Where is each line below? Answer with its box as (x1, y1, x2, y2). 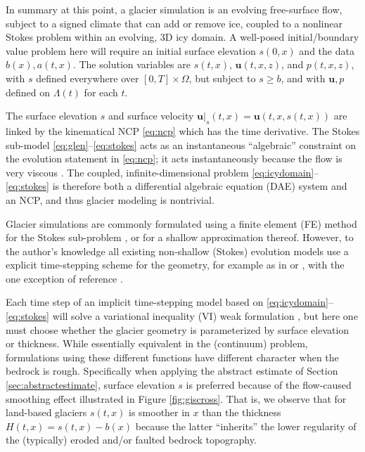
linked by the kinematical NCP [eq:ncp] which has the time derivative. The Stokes (6, 123, 360, 138)
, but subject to (188, 70, 256, 85)
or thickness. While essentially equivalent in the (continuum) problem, (6, 336, 308, 351)
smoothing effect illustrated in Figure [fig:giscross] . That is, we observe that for (6, 391, 347, 406)
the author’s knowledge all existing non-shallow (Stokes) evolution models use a (6, 243, 349, 258)
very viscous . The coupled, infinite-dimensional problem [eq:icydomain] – (6, 164, 319, 179)
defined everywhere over (36, 70, 139, 85)
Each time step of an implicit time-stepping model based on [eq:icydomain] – (6, 295, 333, 309)
